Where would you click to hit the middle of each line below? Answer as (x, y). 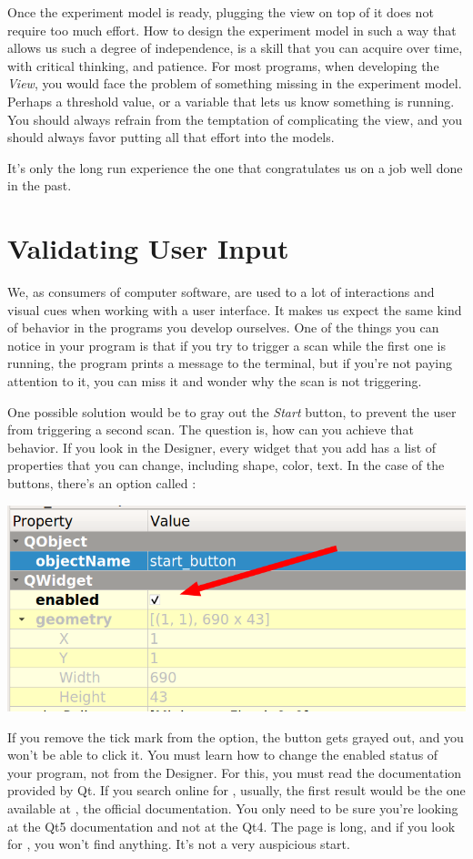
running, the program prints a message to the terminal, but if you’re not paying (230, 363)
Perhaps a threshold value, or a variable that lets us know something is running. (231, 101)
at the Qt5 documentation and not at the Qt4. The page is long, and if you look (231, 826)
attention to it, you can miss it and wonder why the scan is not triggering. (215, 381)
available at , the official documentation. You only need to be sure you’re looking (233, 808)
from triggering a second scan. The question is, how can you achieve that (211, 429)
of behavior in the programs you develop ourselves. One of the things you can (223, 327)
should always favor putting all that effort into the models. (171, 137)
